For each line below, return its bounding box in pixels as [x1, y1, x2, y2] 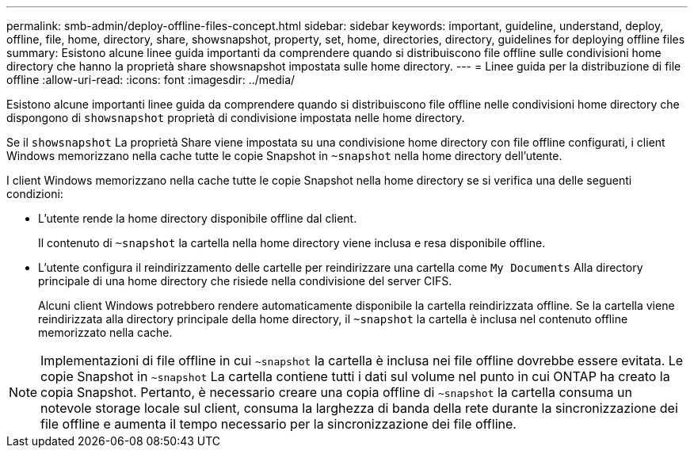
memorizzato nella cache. [38, 326, 173, 339]
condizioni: [6, 187, 63, 200]
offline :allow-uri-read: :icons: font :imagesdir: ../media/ [6, 73, 296, 86]
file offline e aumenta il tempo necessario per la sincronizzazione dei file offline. [40, 416, 517, 432]
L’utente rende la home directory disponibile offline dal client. [38, 212, 357, 225]
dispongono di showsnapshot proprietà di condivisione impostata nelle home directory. [6, 111, 465, 124]
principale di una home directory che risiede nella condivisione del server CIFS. [38, 274, 452, 288]
